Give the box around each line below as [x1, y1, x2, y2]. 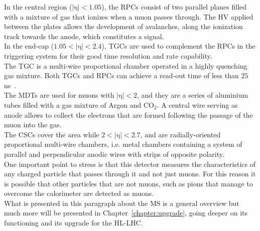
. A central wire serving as [157, 99, 238, 110]
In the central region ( [4, 2, 72, 12]
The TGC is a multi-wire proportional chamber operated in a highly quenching [4, 60, 247, 71]
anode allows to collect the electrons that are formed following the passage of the [4, 109, 253, 120]
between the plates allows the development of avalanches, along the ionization [4, 21, 243, 32]
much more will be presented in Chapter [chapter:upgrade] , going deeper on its [4, 207, 247, 218]
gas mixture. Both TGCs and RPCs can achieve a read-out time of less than [4, 70, 239, 81]
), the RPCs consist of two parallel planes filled [101, 2, 247, 12]
